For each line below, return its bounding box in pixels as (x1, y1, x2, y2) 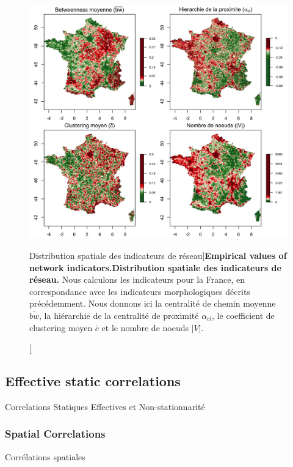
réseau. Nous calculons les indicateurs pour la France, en (29, 273, 245, 286)
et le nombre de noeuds (101, 321, 189, 334)
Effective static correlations (5, 372, 181, 390)
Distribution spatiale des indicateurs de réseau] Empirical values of (29, 248, 287, 261)
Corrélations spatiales (5, 450, 85, 463)
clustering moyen (29, 321, 93, 334)
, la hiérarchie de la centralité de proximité (39, 308, 199, 321)
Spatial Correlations (5, 426, 106, 441)
